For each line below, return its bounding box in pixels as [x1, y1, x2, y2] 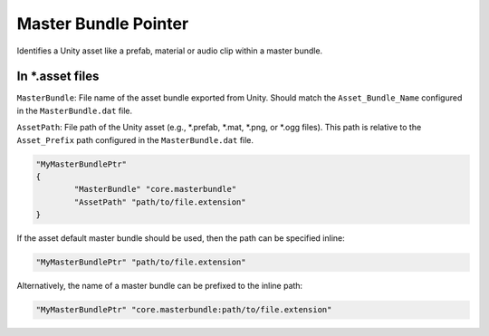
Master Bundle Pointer [16, 14, 189, 34]
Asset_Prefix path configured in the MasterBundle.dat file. [16, 134, 254, 145]
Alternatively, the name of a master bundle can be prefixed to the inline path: [16, 281, 303, 292]
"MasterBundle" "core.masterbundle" [73, 184, 237, 195]
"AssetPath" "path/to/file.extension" [73, 197, 246, 207]
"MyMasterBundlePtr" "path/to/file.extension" [35, 257, 246, 267]
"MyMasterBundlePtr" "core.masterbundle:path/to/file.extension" [35, 304, 332, 315]
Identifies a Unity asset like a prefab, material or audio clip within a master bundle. [16, 45, 323, 56]
